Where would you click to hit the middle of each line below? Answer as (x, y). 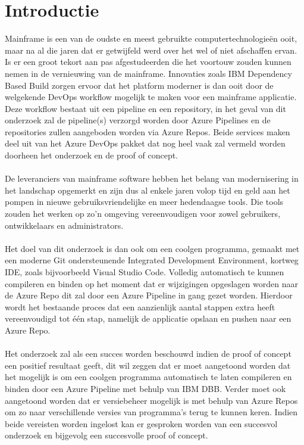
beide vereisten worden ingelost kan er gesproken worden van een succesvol (141, 423)
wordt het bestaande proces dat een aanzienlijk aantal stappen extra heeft (140, 306)
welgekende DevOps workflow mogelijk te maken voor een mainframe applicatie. (151, 97)
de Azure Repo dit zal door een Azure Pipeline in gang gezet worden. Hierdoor (149, 295)
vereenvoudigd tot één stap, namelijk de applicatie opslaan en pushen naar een (148, 318)
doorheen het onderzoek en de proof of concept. (92, 155)
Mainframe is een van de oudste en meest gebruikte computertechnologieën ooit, (151, 38)
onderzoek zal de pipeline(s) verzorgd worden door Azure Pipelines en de (138, 120)
